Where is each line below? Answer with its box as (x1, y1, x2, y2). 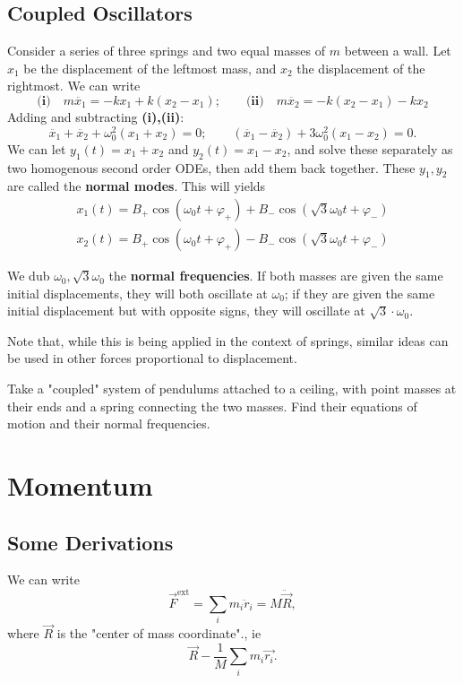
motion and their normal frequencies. (7, 414, 210, 433)
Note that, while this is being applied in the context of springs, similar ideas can (7, 331, 449, 350)
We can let (7, 139, 66, 158)
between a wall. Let (344, 41, 451, 60)
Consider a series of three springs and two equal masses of (7, 41, 325, 60)
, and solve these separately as (287, 139, 453, 158)
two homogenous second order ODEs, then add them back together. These (7, 158, 416, 177)
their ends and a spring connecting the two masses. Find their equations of (7, 396, 417, 415)
